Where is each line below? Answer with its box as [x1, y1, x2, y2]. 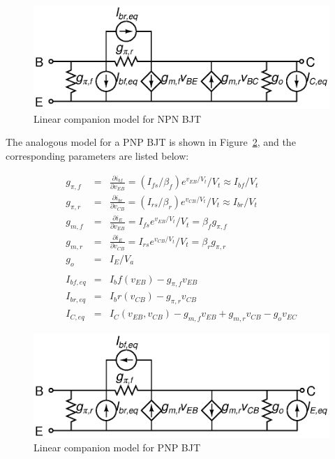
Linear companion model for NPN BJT [33, 111, 202, 126]
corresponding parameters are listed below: [6, 149, 189, 163]
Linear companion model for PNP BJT [33, 440, 201, 455]
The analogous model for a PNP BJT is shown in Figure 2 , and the [6, 135, 296, 149]
